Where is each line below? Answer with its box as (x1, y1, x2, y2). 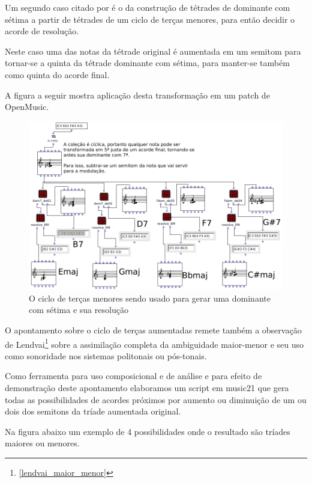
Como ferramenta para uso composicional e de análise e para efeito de (5, 369, 262, 382)
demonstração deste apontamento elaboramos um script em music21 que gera (5, 381, 289, 394)
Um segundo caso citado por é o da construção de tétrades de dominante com (5, 1, 290, 13)
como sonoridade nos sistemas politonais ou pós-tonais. (5, 349, 207, 362)
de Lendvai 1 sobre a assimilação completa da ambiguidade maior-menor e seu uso (5, 336, 304, 350)
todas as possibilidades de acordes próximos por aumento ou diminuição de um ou (5, 393, 307, 406)
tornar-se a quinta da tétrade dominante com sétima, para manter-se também (5, 56, 290, 69)
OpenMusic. (5, 100, 49, 113)
